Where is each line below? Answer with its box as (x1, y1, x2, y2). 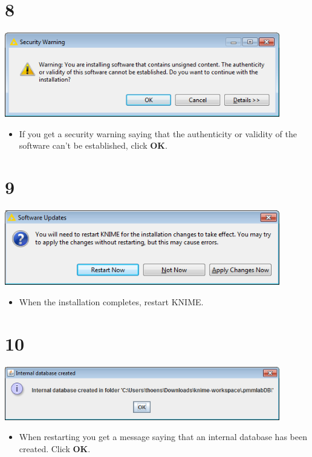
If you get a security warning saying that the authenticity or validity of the (19, 127, 297, 140)
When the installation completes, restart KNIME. (19, 296, 204, 308)
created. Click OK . (19, 442, 91, 455)
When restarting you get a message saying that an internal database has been (19, 430, 307, 443)
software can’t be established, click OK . (19, 139, 167, 152)
